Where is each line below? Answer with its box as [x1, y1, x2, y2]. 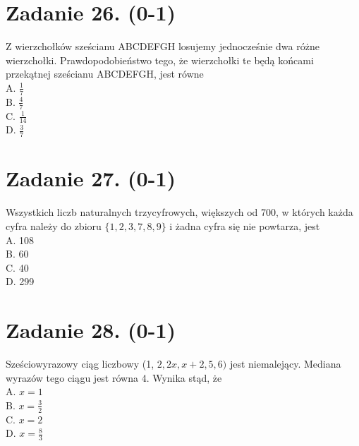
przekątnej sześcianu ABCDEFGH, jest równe [6, 66, 204, 81]
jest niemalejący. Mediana [229, 356, 341, 371]
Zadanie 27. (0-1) [6, 164, 176, 193]
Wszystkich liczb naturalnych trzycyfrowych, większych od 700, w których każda [6, 205, 353, 219]
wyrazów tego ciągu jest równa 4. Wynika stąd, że [6, 370, 222, 385]
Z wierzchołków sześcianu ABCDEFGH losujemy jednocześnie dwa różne [6, 39, 320, 54]
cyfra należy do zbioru [6, 218, 102, 233]
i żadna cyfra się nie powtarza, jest [169, 218, 320, 233]
